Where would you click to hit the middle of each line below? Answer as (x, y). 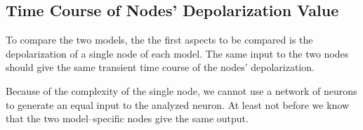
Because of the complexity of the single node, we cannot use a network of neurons (181, 90)
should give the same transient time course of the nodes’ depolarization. (160, 67)
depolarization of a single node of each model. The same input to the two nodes (177, 53)
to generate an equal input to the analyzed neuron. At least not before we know (178, 104)
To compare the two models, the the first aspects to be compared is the (159, 40)
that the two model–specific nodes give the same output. (127, 118)
